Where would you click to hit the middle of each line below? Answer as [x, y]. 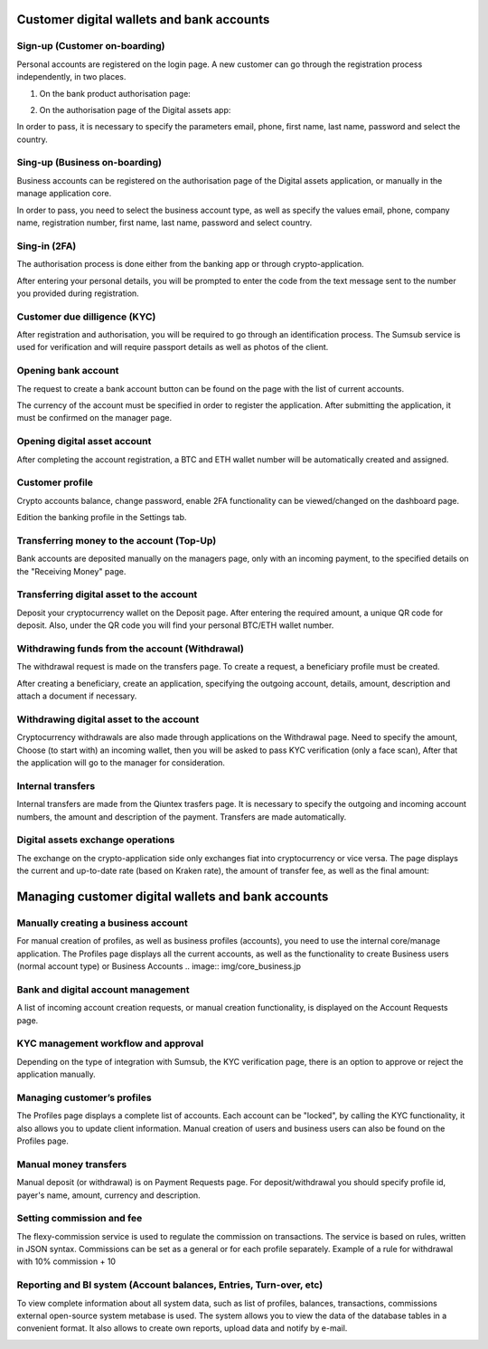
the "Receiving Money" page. [71, 571]
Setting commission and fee [80, 1219]
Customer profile [55, 482]
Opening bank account [68, 371]
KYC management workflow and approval [110, 1043]
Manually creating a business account [103, 923]
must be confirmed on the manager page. [94, 418]
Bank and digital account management [103, 989]
